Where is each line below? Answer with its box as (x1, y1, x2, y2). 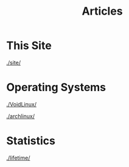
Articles (82, 4, 123, 18)
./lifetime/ (6, 154, 30, 161)
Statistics (6, 134, 56, 148)
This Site (6, 39, 52, 53)
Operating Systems (6, 81, 106, 94)
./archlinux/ (6, 112, 35, 120)
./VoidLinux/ (6, 100, 37, 108)
